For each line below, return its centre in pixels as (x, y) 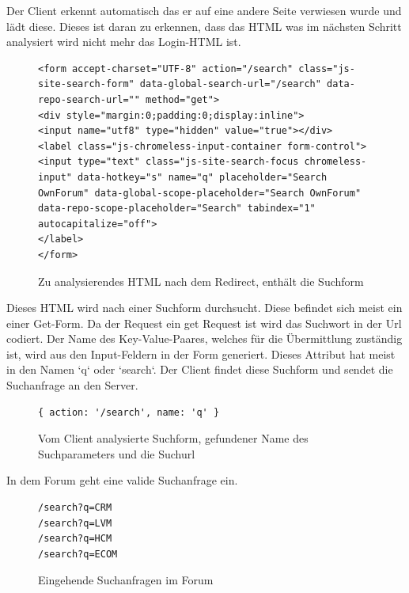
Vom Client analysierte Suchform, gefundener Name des (173, 438)
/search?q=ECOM (78, 554)
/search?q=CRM (75, 508)
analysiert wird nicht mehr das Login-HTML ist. (124, 42)
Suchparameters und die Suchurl (117, 453)
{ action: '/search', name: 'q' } (129, 412)
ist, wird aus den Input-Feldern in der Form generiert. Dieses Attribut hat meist (201, 354)
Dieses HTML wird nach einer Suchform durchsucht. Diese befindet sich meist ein (204, 308)
